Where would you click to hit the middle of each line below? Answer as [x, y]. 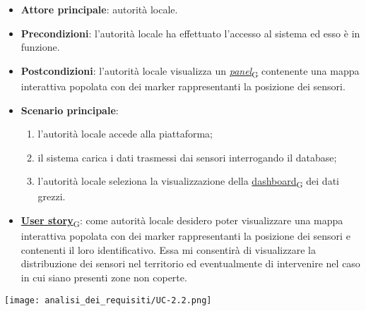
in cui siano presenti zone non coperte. [104, 277]
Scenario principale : [70, 110]
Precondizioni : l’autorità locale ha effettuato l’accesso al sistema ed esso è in [190, 33]
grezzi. [52, 196]
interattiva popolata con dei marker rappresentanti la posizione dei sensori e [185, 236]
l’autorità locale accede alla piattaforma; [125, 134]
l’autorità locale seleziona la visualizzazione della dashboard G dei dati [188, 182]
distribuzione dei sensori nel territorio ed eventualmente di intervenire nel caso [190, 263]
